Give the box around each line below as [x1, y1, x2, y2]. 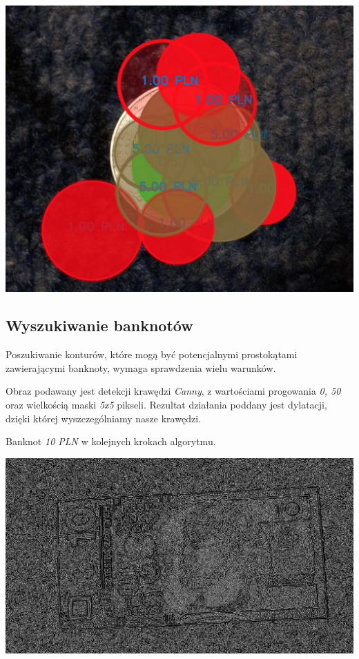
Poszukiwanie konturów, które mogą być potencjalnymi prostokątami [6, 347, 298, 362]
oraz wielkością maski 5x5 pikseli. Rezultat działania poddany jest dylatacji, [6, 397, 327, 411]
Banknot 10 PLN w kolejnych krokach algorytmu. [6, 434, 216, 449]
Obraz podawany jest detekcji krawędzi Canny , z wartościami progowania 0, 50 [6, 384, 341, 398]
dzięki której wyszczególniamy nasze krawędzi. [6, 411, 201, 425]
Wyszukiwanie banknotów [6, 315, 193, 336]
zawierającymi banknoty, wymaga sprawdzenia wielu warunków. [6, 360, 276, 375]
